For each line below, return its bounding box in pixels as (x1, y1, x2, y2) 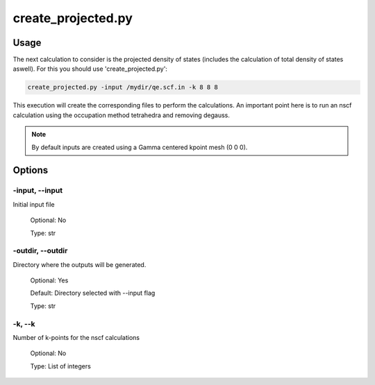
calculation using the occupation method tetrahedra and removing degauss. (12, 111, 231, 119)
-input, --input (12, 186, 63, 196)
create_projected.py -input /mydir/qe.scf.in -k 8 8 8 (27, 83, 218, 92)
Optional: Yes (30, 276, 69, 284)
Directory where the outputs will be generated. (12, 260, 147, 268)
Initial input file (12, 200, 55, 208)
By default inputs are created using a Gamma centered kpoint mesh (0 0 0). (31, 143, 248, 151)
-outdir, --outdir (12, 246, 68, 256)
